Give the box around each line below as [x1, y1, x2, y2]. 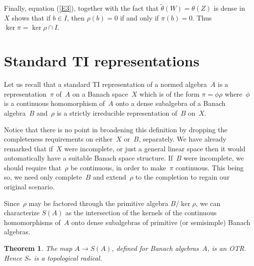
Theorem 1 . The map [4, 243, 72, 253]
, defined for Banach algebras [112, 243, 199, 253]
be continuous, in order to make [70, 162, 166, 172]
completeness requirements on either [4, 134, 113, 144]
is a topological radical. [34, 252, 102, 263]
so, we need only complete [4, 172, 82, 182]
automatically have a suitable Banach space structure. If [4, 153, 173, 163]
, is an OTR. [207, 243, 247, 253]
